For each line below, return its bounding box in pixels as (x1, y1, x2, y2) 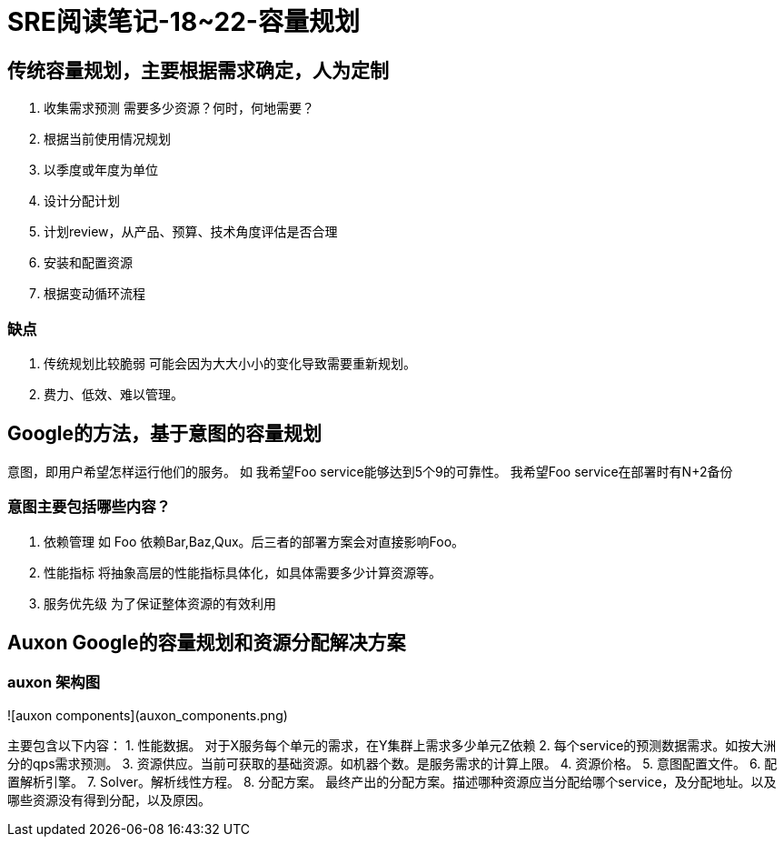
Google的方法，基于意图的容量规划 (7, 422, 322, 446)
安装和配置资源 (44, 255, 133, 271)
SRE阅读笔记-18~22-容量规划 (7, 6, 360, 37)
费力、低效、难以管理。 (44, 386, 184, 402)
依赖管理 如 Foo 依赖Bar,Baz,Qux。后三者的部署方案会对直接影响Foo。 (44, 533, 465, 549)
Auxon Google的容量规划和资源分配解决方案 (7, 630, 406, 654)
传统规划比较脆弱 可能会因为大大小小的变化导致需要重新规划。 (44, 355, 416, 371)
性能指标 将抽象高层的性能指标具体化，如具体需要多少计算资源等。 (44, 564, 442, 580)
